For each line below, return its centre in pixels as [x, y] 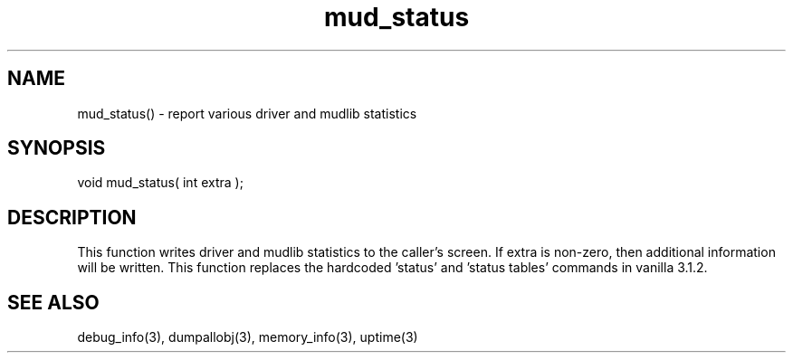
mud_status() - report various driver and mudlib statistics [247, 113]
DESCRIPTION [72, 217]
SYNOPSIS [57, 148]
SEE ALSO [53, 302]
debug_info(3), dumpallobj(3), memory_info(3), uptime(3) [248, 337]
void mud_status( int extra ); [160, 183]
